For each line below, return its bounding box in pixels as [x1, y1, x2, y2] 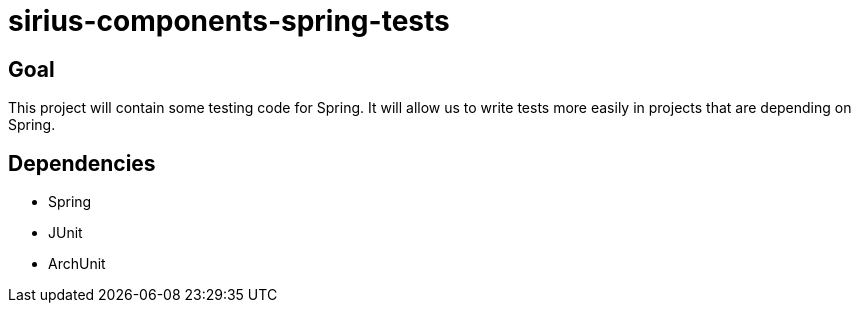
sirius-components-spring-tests [8, 4, 450, 38]
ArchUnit [48, 255, 106, 273]
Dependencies [8, 150, 156, 176]
